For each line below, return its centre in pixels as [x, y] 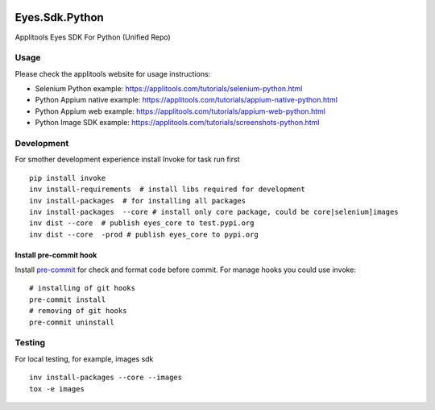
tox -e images [57, 389]
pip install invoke [68, 178]
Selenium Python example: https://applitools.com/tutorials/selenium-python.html [169, 89]
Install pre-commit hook [56, 255]
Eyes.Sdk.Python [59, 17]
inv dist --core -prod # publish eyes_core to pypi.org [144, 234]
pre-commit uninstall [72, 322]
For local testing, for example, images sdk [84, 358]
